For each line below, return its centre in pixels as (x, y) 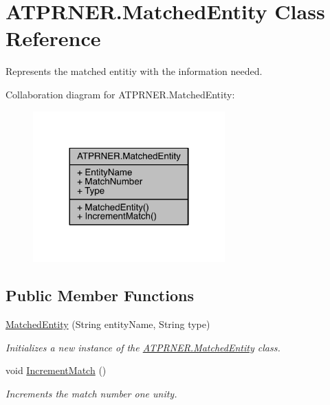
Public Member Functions (100, 295)
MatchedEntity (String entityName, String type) (108, 324)
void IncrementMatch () (56, 370)
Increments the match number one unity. (91, 393)
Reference (53, 38)
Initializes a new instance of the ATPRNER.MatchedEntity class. (143, 347)
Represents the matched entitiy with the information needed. (134, 71)
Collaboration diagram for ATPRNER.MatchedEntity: (120, 94)
